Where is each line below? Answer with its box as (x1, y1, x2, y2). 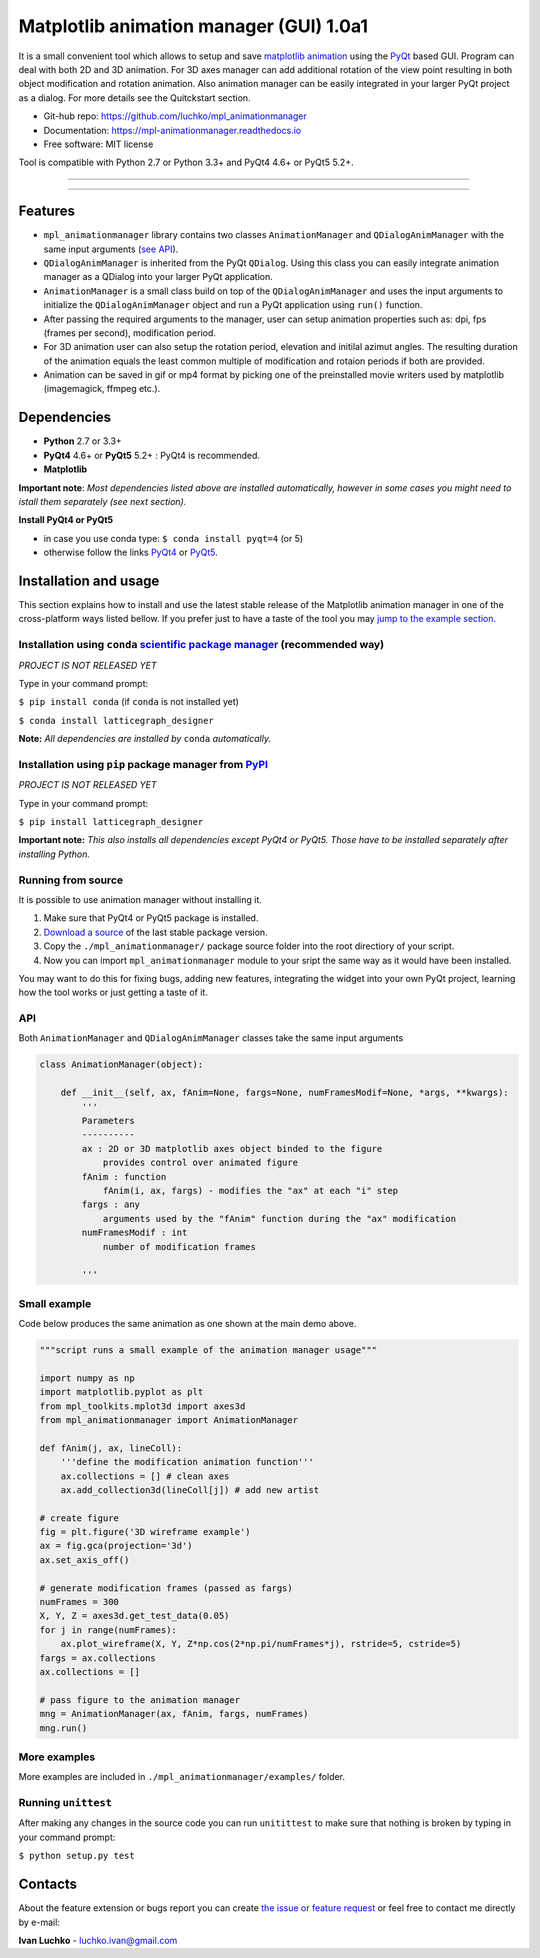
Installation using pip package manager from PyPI (18, 757, 269, 771)
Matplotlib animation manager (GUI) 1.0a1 (18, 15, 369, 37)
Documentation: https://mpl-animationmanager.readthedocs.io (43, 124, 302, 136)
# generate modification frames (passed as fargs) (39, 1582, 294, 1594)
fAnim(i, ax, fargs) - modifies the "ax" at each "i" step (102, 1185, 399, 1196)
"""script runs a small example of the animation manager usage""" (39, 1345, 378, 1356)
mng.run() (39, 1722, 88, 1734)
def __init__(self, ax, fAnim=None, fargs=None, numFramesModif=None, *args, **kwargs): (60, 1087, 509, 1099)
